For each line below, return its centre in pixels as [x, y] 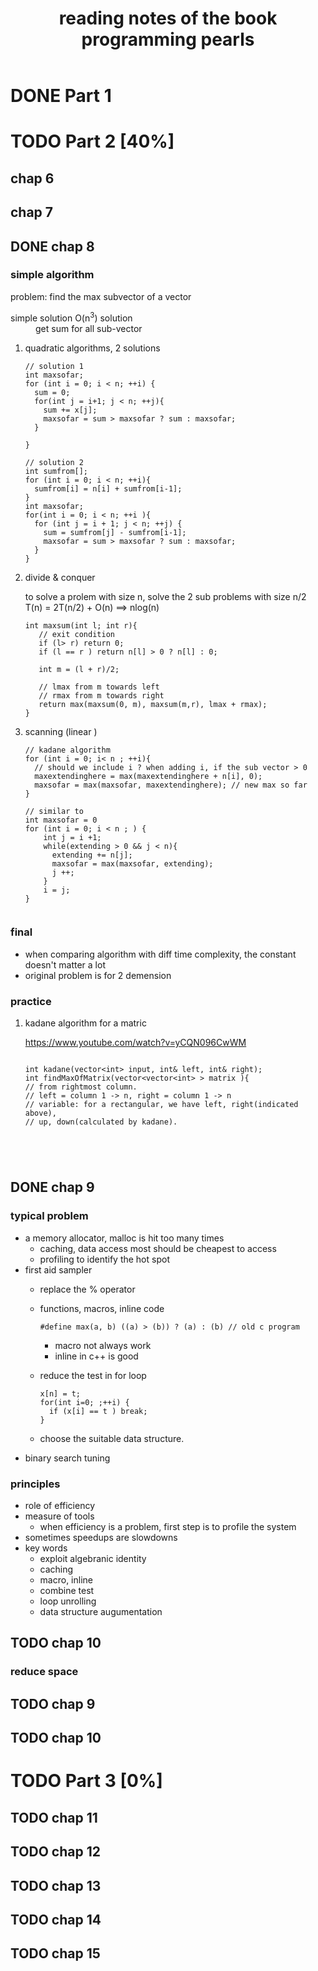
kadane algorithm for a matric [85, 1023]
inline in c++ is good [96, 1356]
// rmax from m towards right [101, 695]
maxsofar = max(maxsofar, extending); [132, 863]
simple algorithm [52, 275]
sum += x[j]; [70, 410]
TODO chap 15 [55, 1953]
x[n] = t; [60, 1393]
